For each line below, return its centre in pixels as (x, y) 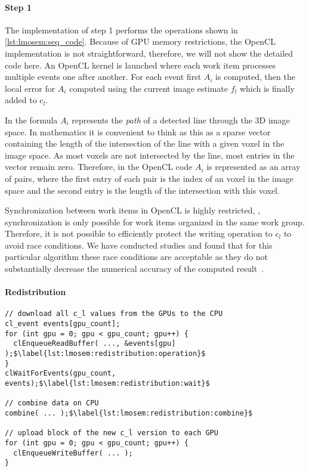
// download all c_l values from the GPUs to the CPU (114, 314)
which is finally (267, 88)
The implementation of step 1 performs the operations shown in (121, 30)
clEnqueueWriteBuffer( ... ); (73, 453)
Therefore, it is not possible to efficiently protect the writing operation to (139, 233)
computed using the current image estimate (149, 88)
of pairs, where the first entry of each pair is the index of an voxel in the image (149, 178)
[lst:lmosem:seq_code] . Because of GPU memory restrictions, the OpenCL (140, 41)
